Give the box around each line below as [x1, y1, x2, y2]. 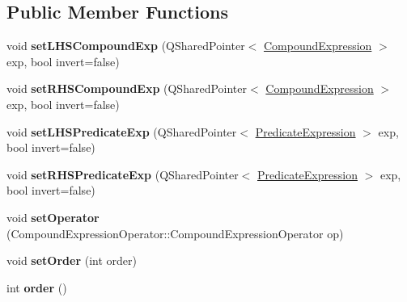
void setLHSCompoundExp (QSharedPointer [6, 37, 245, 54]
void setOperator [6, 208, 100, 225]
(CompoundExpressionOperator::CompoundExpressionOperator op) [6, 224, 344, 241]
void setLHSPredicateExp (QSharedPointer [6, 123, 237, 140]
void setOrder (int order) [6, 252, 137, 269]
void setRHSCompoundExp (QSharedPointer [6, 80, 248, 97]
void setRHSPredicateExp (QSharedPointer [6, 166, 239, 182]
